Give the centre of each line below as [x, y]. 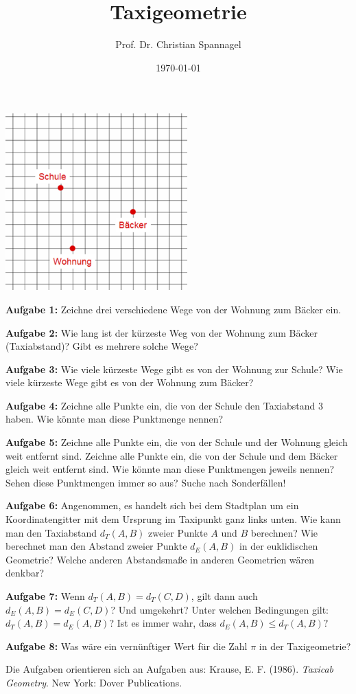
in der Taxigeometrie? [305, 646]
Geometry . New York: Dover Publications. [94, 682]
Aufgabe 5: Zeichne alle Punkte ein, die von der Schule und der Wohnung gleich [177, 442]
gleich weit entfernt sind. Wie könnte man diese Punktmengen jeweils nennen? [170, 469]
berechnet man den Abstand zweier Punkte [96, 546]
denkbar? [25, 573]
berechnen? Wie [284, 532]
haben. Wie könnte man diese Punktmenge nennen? [115, 419]
